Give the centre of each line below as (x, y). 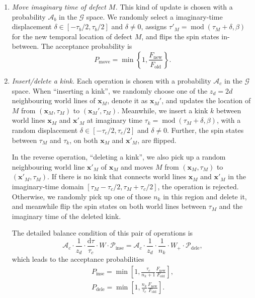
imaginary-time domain (48, 186)
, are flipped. (157, 140)
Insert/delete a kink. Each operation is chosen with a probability (111, 80)
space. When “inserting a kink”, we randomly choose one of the (110, 90)
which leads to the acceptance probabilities (78, 259)
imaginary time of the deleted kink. (66, 216)
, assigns (154, 26)
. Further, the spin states (205, 130)
